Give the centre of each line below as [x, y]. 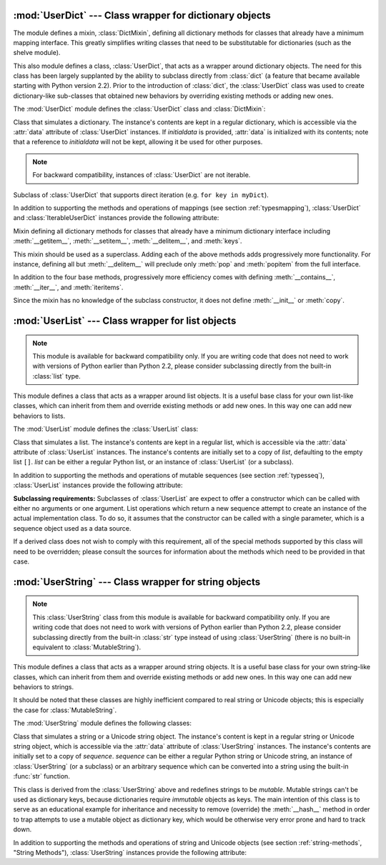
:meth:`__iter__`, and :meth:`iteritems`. [68, 287]
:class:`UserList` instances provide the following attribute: [98, 485]
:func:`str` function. [42, 776]
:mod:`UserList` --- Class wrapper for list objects [125, 320]
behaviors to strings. [44, 687]
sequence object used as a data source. [72, 528]
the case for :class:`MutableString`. [65, 710]
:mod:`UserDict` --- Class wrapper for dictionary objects [142, 15]
